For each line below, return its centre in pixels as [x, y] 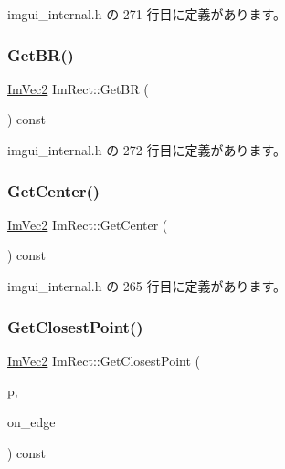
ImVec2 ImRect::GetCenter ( [88, 224]
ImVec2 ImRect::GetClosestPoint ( [104, 360]
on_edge [32, 422]
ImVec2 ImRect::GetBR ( [78, 88]
